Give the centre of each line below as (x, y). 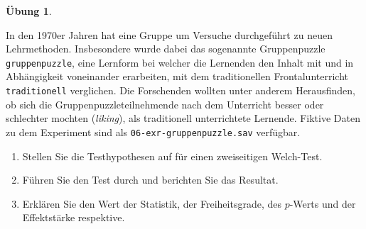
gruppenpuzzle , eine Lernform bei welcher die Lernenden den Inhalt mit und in (180, 62)
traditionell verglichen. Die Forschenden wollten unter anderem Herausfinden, (181, 90)
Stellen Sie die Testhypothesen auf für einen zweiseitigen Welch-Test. (172, 156)
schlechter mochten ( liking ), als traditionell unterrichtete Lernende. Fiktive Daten (183, 118)
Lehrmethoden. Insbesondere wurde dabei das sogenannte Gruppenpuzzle (166, 49)
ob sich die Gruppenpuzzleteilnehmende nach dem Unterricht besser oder (165, 104)
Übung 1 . (29, 11)
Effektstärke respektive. (74, 217)
